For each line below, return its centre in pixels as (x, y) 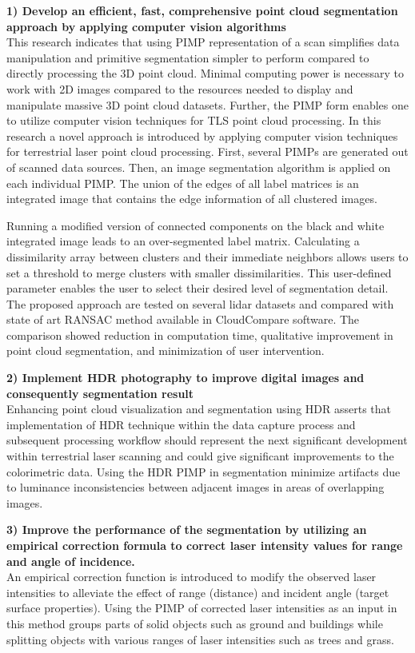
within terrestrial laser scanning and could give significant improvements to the (200, 456)
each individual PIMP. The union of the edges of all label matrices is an (183, 183)
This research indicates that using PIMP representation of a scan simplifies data (203, 42)
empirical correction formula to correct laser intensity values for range (205, 545)
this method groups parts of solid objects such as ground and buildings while (195, 623)
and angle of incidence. (71, 561)
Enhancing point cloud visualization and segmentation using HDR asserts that (199, 409)
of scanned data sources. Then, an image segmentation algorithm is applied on (199, 167)
